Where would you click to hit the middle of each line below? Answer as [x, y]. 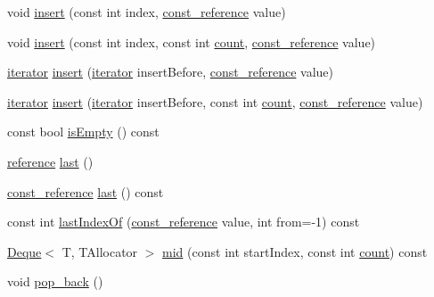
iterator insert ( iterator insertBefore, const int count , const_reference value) [215, 101]
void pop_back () [55, 281]
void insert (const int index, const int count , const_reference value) [192, 41]
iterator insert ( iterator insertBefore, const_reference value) [170, 72]
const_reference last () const [86, 191]
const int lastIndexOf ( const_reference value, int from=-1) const [184, 222]
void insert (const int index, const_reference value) [147, 12]
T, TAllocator [100, 251]
